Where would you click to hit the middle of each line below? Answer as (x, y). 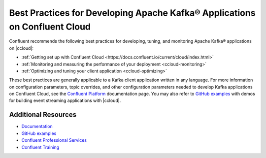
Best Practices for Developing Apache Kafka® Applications (132, 13)
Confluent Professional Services (54, 140)
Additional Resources (43, 115)
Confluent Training (40, 147)
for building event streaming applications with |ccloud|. (65, 100)
